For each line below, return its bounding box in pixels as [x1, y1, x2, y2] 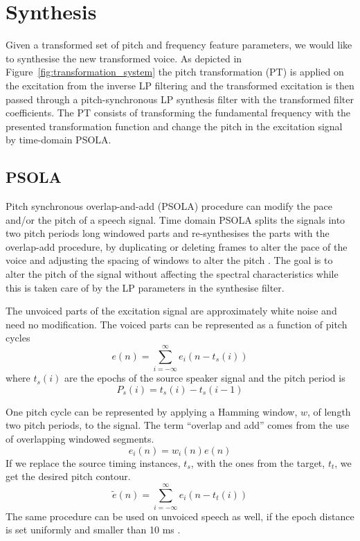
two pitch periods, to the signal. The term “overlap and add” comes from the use [6, 418, 350, 432]
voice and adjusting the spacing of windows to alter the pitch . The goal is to [6, 253, 333, 267]
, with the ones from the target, [190, 455, 325, 470]
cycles [6, 330, 30, 345]
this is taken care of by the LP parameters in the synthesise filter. [6, 280, 285, 294]
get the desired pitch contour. [6, 469, 131, 484]
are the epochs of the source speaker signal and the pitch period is [64, 371, 345, 385]
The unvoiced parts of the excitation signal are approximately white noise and [6, 303, 337, 318]
